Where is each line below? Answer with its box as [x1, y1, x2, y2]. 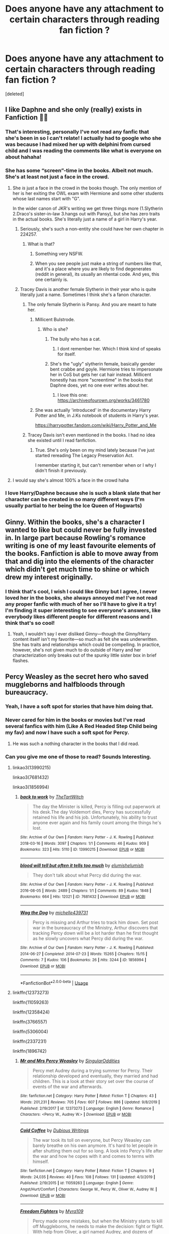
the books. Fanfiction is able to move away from [5, 549, 158, 558]
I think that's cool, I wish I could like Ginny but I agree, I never [5, 588, 157, 595]
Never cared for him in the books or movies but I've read [5, 716, 145, 723]
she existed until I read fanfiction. [27, 437, 97, 443]
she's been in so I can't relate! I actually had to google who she [5, 134, 162, 141]
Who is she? [42, 326, 68, 332]
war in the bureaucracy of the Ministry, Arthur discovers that [32, 925, 158, 930]
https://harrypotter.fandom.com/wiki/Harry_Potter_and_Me [35, 422, 157, 428]
